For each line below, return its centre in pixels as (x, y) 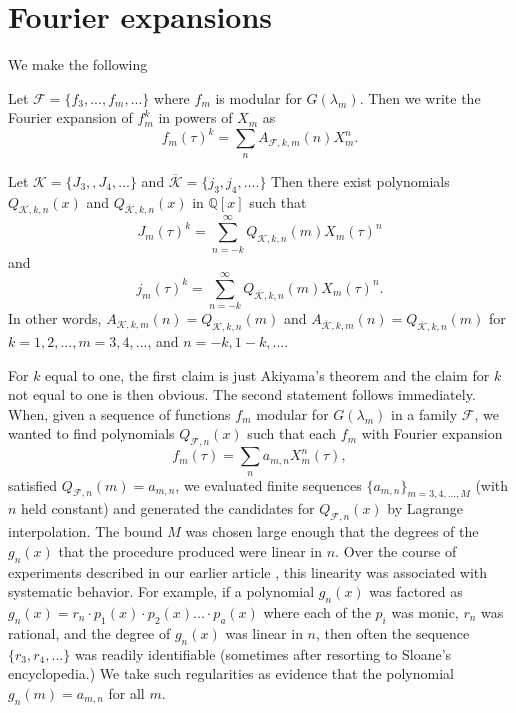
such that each (292, 433)
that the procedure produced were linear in (190, 550)
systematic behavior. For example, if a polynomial (161, 591)
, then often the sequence (393, 632)
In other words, (55, 318)
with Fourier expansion (432, 433)
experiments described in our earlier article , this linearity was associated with (248, 571)
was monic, (425, 611)
